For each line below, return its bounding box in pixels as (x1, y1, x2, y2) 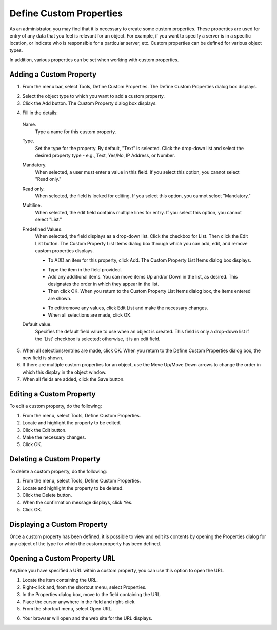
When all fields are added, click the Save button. (22, 376, 125, 382)
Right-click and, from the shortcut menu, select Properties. (22, 584, 147, 590)
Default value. (22, 321, 52, 327)
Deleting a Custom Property (9, 455, 101, 464)
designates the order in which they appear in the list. (48, 281, 159, 287)
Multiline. (22, 202, 42, 208)
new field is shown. (22, 355, 64, 361)
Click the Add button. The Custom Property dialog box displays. (22, 100, 157, 106)
